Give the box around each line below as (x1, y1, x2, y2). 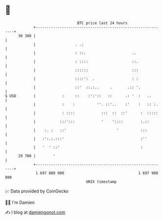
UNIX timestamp (85, 179, 117, 184)
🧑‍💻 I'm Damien (5, 199, 35, 205)
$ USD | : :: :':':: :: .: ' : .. (5, 93, 152, 98)
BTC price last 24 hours (77, 21, 128, 25)
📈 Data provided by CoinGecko (5, 188, 69, 194)
